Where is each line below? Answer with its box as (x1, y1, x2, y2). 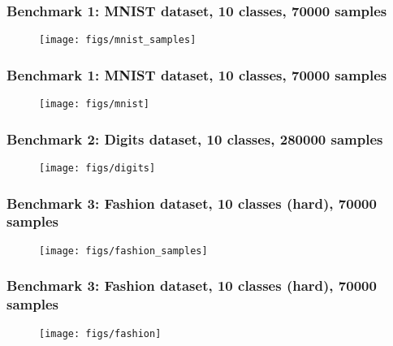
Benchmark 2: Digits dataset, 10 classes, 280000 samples (6, 128, 383, 149)
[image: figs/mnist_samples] (39, 34, 196, 46)
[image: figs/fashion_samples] (39, 244, 208, 257)
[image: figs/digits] (39, 162, 156, 174)
